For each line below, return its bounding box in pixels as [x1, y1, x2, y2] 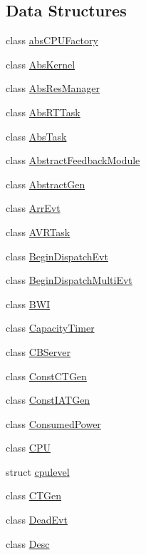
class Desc [6, 536, 50, 551]
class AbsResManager [6, 81, 100, 96]
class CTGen [6, 488, 62, 503]
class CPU [6, 440, 51, 455]
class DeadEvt [6, 512, 68, 527]
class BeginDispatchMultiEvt [6, 273, 132, 287]
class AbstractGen [6, 176, 85, 191]
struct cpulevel [6, 464, 70, 479]
